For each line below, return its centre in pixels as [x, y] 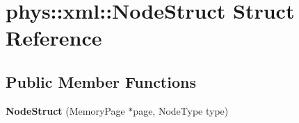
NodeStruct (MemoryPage [65, 110]
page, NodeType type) [181, 110]
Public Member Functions [101, 81]
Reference [54, 38]
